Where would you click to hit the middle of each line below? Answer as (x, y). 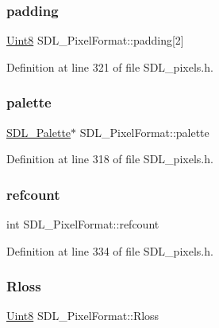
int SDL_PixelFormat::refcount (83, 224)
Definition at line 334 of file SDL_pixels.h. (110, 250)
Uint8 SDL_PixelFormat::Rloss (83, 316)
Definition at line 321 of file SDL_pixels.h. (110, 66)
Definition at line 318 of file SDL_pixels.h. (110, 159)
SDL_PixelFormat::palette (144, 132)
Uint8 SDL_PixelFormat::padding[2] (95, 40)
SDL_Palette (39, 132)
